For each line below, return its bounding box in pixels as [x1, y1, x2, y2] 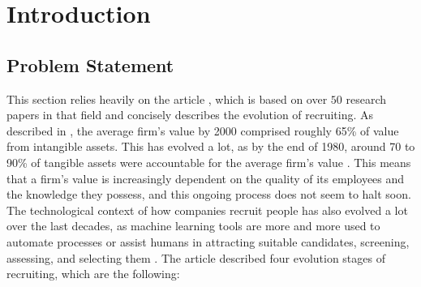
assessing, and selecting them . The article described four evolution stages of [6, 249, 385, 266]
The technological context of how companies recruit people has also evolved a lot [6, 201, 408, 218]
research [346, 90, 387, 107]
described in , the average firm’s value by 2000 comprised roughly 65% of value [6, 122, 399, 139]
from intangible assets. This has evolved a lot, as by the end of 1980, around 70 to [6, 138, 415, 155]
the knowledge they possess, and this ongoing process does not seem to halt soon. [6, 186, 411, 203]
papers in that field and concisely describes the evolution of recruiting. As [6, 106, 374, 123]
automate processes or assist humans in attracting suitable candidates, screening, [6, 233, 410, 250]
